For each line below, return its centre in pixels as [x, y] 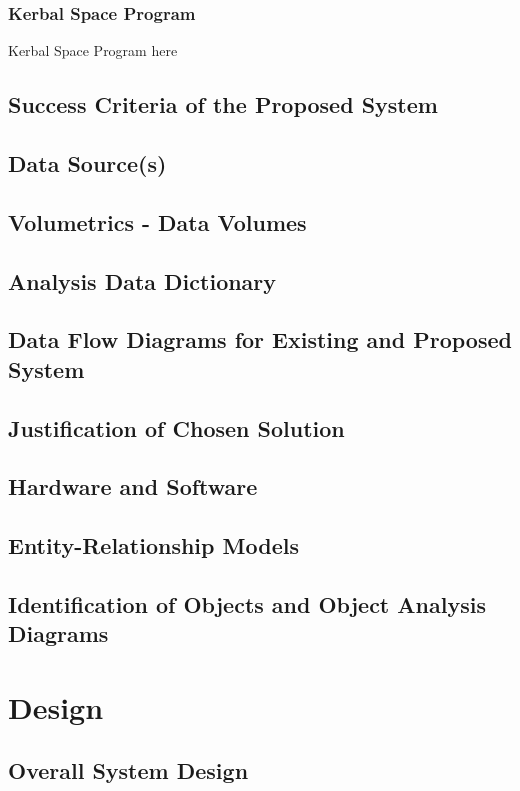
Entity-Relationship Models [153, 545]
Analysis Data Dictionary [142, 280]
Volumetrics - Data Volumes [157, 221]
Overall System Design [128, 770]
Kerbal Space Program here [93, 50]
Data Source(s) [87, 162]
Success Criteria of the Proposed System [223, 104]
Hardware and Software [133, 486]
